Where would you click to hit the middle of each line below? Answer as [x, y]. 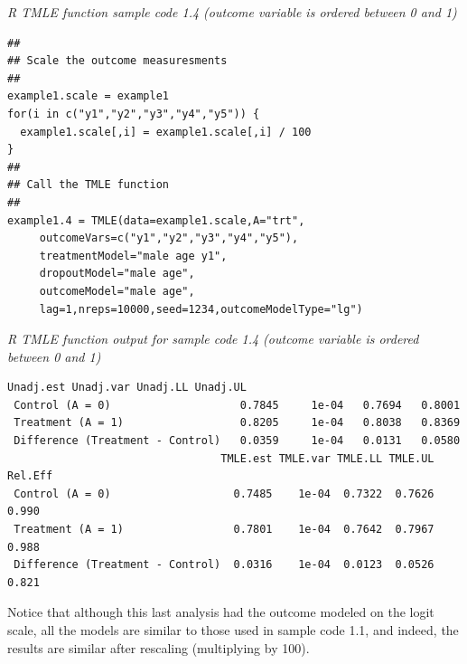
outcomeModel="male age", [117, 291]
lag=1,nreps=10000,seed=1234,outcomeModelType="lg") [201, 309]
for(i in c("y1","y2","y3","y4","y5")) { [134, 114]
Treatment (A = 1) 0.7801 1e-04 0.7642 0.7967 [224, 530]
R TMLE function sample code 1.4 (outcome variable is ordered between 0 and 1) [232, 12]
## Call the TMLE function [88, 185]
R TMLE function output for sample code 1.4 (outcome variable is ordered [213, 339]
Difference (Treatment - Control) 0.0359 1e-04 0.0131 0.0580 [237, 441]
